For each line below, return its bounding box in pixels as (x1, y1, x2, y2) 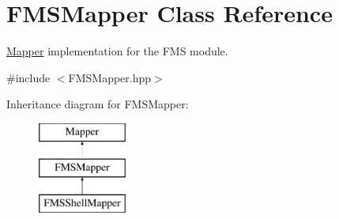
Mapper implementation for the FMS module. (6, 43, 228, 59)
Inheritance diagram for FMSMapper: (6, 96, 189, 112)
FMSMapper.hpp (68, 69, 152, 85)
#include (6, 69, 51, 85)
